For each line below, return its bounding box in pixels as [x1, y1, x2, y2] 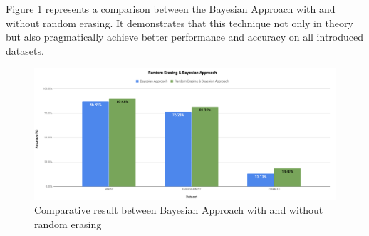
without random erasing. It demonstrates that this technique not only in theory [6, 15, 353, 30]
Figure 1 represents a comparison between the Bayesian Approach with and [6, 1, 336, 16]
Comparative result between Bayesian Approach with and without [34, 202, 323, 217]
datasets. [6, 43, 44, 58]
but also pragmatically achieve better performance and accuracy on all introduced [6, 29, 363, 44]
